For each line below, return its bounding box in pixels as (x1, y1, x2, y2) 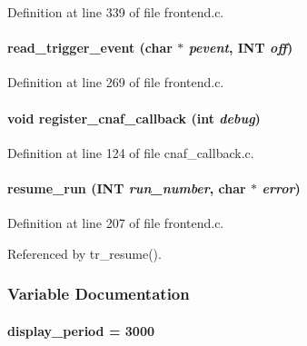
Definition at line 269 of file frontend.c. (7, 73, 224, 92)
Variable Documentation (7, 282, 190, 305)
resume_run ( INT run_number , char (7, 178, 246, 197)
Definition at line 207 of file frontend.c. (7, 213, 224, 232)
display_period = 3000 (7, 321, 154, 340)
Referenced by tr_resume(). (7, 243, 162, 262)
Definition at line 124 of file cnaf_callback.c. (7, 143, 254, 162)
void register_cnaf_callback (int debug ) (7, 108, 261, 127)
